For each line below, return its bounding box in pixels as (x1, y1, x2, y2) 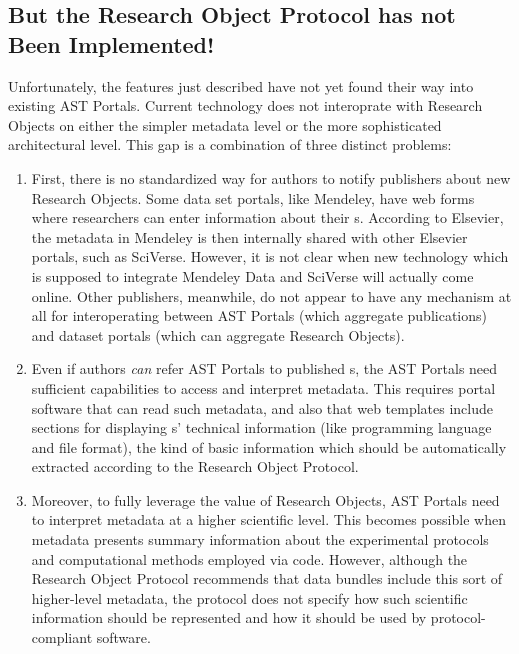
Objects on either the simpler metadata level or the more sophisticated (8, 114, 442, 135)
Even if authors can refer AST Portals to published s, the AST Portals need (31, 358, 498, 379)
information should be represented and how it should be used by (31, 607, 427, 628)
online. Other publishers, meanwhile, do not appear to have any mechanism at (31, 285, 512, 306)
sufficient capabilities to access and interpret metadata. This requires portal (31, 377, 496, 398)
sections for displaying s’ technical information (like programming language (31, 417, 492, 438)
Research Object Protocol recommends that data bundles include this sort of (31, 568, 503, 589)
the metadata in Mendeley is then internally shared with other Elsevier (31, 226, 468, 247)
